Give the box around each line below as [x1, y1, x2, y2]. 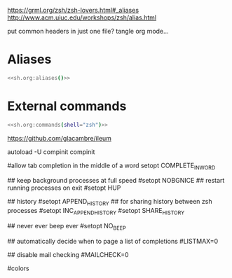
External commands [7, 98, 127, 114]
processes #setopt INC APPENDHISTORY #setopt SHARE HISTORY [7, 207, 185, 216]
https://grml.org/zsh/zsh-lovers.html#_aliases [7, 6, 139, 14]
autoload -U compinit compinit [7, 147, 95, 156]
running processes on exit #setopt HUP [7, 183, 121, 192]
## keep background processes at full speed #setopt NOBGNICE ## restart [7, 176, 225, 185]
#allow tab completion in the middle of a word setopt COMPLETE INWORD [7, 161, 216, 171]
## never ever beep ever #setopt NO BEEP [7, 222, 126, 232]
